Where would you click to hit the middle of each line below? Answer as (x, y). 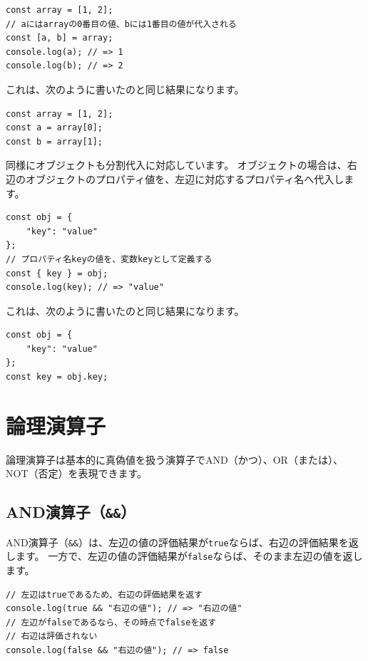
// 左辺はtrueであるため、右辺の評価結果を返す (104, 594)
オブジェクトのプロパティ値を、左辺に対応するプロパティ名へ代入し (185, 178)
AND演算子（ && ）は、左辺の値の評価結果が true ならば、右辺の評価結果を (177, 542)
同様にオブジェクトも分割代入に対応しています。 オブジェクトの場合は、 (177, 165)
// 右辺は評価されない (52, 636)
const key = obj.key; (57, 377)
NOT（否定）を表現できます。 (77, 473)
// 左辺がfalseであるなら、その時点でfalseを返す (111, 622)
